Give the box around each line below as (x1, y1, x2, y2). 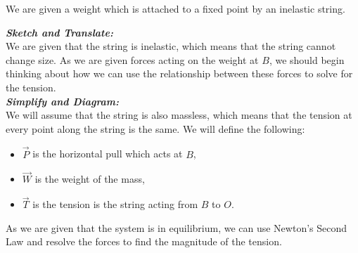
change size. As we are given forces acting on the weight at (6, 52, 259, 67)
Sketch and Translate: (6, 25, 113, 39)
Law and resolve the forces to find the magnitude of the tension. (6, 234, 282, 249)
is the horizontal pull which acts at (32, 146, 183, 161)
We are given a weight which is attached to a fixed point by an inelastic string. (6, 1, 345, 15)
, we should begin (269, 52, 345, 67)
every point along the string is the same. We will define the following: (6, 121, 305, 136)
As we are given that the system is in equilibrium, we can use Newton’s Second (6, 220, 347, 235)
